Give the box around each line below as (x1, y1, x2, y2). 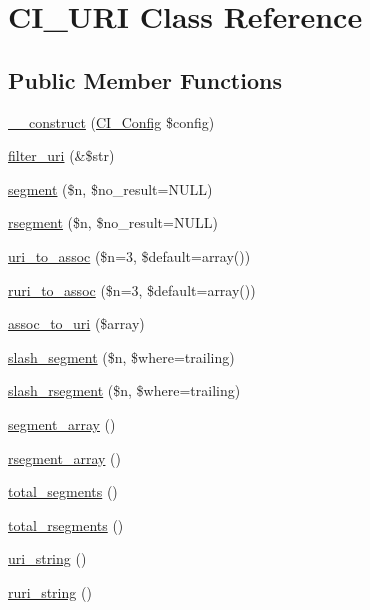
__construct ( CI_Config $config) (8, 111, 215, 132)
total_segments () (8, 481, 118, 502)
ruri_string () (8, 581, 92, 602)
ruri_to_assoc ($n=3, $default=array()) (8, 279, 256, 300)
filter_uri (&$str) (8, 145, 115, 166)
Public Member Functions (8, 64, 282, 95)
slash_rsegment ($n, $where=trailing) (8, 380, 241, 401)
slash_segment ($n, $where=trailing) (8, 346, 235, 367)
